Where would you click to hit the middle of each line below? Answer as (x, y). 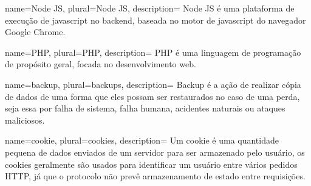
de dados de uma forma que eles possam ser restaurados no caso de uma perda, (152, 96)
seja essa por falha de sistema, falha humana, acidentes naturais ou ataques (145, 108)
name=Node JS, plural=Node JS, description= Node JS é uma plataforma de (150, 8)
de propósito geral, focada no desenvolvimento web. (101, 64)
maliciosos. (25, 120)
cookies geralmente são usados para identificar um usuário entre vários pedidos (151, 164)
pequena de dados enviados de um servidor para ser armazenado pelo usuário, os (155, 152)
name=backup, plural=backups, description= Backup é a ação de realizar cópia (153, 84)
